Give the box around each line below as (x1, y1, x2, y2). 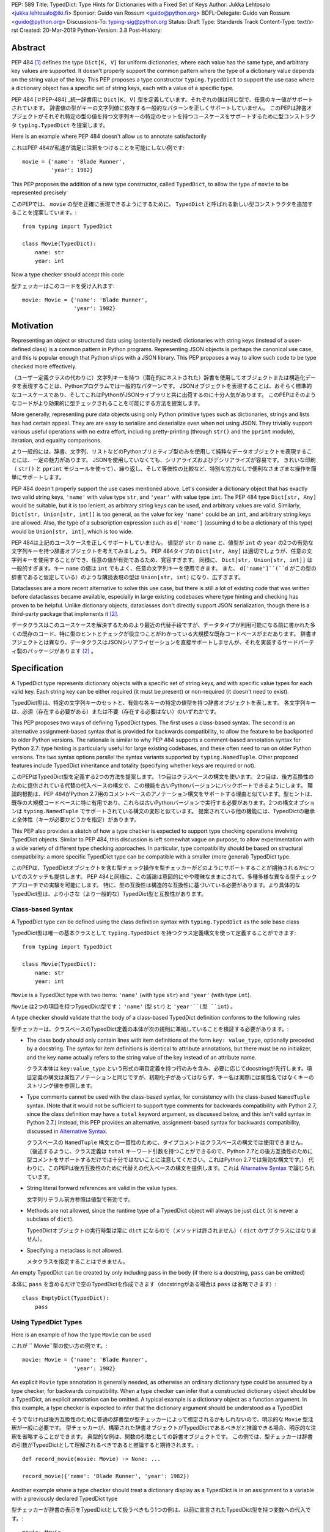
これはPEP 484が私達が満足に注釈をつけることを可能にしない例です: (11, 144, 185, 151)
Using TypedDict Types (11, 1318, 82, 1327)
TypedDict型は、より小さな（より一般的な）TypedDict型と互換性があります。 (11, 890, 207, 897)
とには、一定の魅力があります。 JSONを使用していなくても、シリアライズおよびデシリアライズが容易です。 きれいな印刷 (11, 457, 316, 464)
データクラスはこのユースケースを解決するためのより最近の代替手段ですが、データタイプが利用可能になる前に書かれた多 (11, 621, 316, 629)
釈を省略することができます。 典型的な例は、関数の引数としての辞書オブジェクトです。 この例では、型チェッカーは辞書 (11, 1433, 313, 1440)
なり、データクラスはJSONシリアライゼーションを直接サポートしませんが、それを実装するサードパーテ (54, 639, 315, 646)
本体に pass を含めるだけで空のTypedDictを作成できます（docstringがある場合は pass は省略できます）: (11, 1280, 277, 1287)
